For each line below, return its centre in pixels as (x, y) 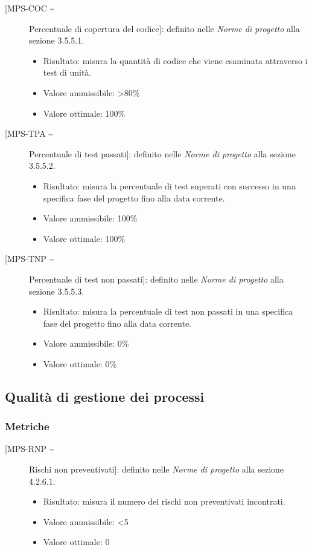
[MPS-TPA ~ (29, 133)
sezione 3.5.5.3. (57, 291)
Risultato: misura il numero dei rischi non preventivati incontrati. (164, 501)
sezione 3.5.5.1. (57, 40)
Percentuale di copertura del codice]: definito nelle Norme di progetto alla (164, 28)
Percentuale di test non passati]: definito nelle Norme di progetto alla (156, 279)
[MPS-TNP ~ (30, 259)
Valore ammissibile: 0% (86, 343)
